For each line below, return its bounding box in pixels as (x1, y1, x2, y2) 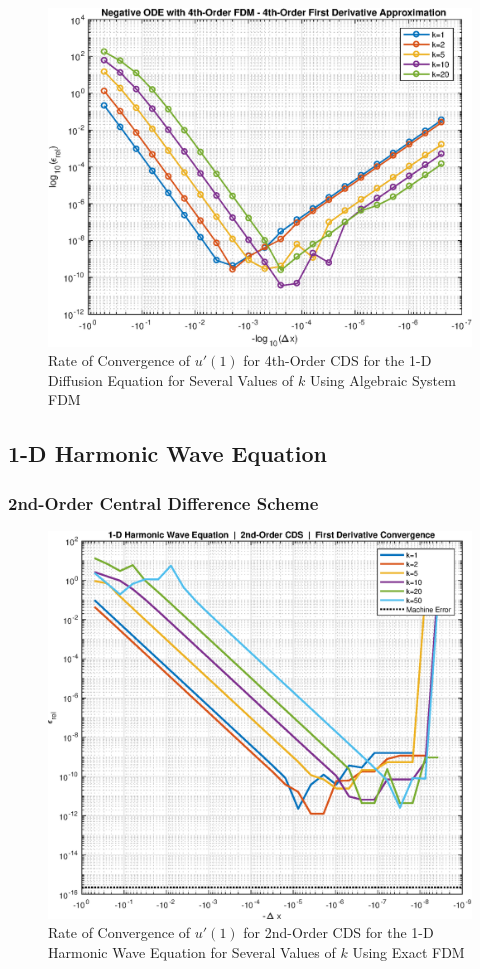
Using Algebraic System (309, 369, 456, 390)
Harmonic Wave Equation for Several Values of (48, 941, 336, 962)
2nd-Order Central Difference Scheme (8, 490, 319, 515)
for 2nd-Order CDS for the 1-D (243, 922, 434, 943)
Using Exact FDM (352, 941, 465, 962)
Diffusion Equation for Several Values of (48, 369, 294, 390)
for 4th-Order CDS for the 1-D (243, 350, 432, 371)
